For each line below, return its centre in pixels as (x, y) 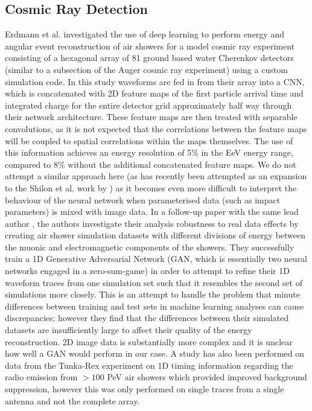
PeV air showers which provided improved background (207, 377)
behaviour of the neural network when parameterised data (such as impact (143, 199)
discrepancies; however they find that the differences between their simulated (147, 318)
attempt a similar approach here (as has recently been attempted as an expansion (156, 176)
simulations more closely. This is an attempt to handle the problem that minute (152, 294)
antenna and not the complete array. (72, 400)
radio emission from (41, 377)
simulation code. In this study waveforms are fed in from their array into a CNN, (155, 81)
